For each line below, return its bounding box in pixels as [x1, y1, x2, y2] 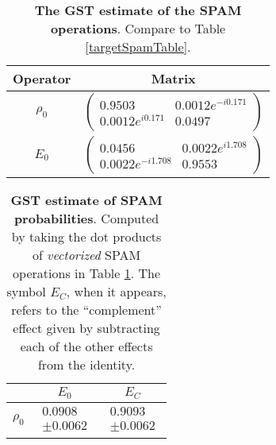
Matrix [151, 69, 196, 87]
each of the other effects [20, 337, 153, 355]
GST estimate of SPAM [10, 191, 163, 209]
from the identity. [37, 355, 136, 373]
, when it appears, [66, 282, 167, 300]
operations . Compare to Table [50, 19, 226, 37]
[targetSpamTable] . [85, 37, 191, 56]
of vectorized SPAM [32, 246, 141, 264]
